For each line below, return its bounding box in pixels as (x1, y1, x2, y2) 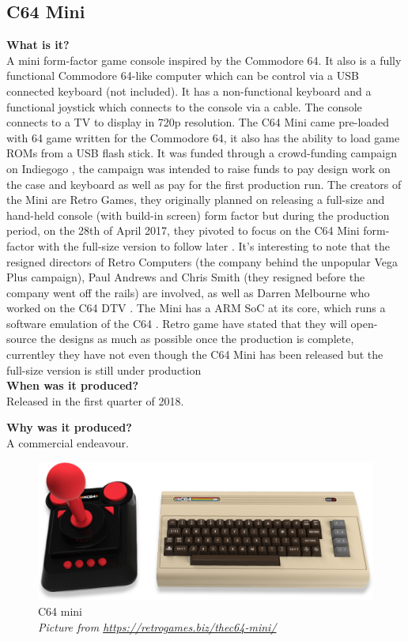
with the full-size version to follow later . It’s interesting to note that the (38, 237, 391, 254)
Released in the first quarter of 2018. (6, 392, 184, 409)
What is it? (6, 36, 70, 53)
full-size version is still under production (6, 361, 202, 378)
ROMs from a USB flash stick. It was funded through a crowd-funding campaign (6, 145, 397, 161)
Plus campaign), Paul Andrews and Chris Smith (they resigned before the (6, 269, 365, 285)
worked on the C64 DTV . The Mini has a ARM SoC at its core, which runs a (6, 300, 386, 316)
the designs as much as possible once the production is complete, (40, 330, 354, 347)
